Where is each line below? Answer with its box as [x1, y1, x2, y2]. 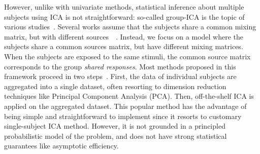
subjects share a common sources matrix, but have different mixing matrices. [4, 41, 243, 52]
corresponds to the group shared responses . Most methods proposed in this [4, 61, 236, 71]
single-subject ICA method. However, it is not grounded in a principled [4, 121, 225, 131]
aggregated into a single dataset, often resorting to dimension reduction [4, 81, 226, 91]
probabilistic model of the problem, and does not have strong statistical [4, 130, 227, 141]
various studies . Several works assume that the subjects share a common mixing [4, 21, 256, 32]
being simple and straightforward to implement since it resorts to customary [4, 110, 242, 121]
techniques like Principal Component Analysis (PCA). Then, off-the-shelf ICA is [4, 91, 254, 101]
